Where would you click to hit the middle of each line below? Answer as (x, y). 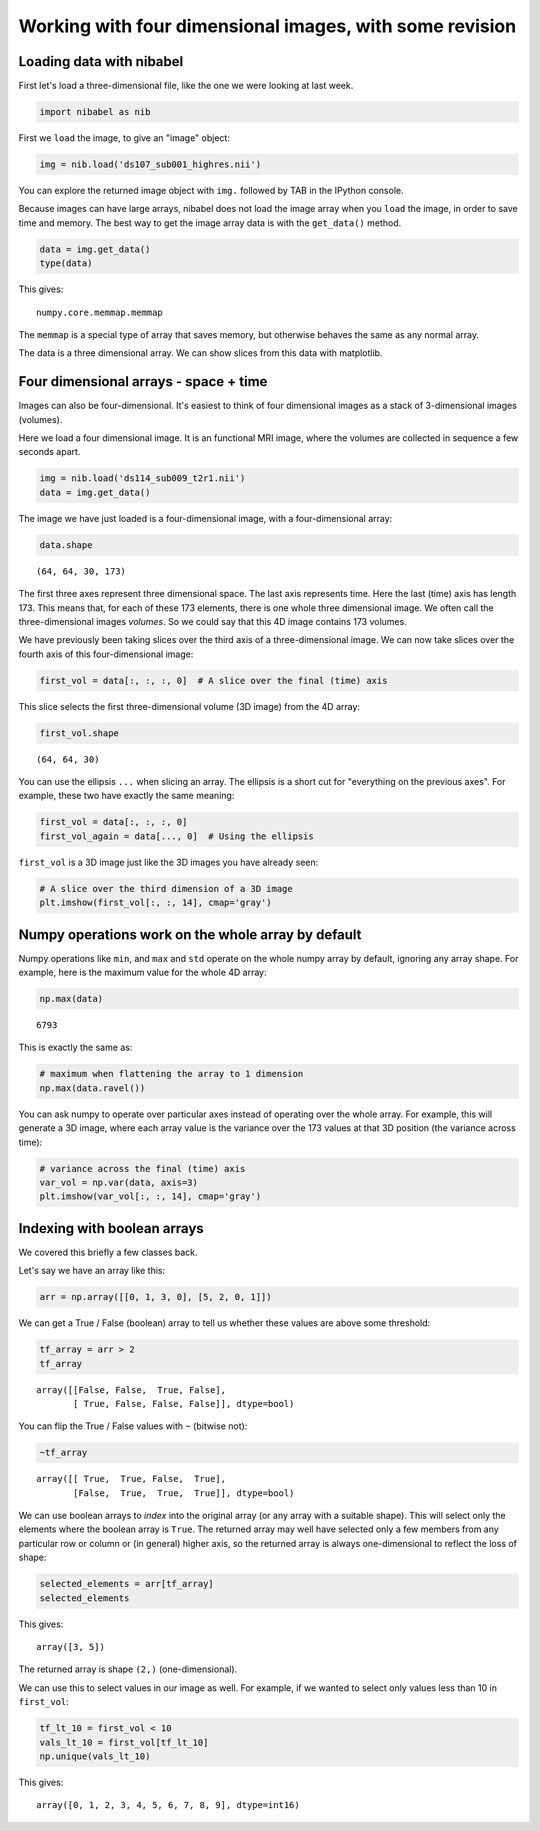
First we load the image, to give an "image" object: (124, 138)
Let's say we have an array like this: (92, 1271)
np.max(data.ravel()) (92, 1088)
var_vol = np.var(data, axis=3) (119, 1182)
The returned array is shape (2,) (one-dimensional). (128, 1669)
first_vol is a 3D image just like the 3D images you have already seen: (168, 862)
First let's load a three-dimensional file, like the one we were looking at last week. (186, 86)
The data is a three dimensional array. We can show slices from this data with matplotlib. (200, 353)
